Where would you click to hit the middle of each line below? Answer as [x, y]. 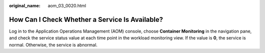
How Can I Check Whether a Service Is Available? [86, 19]
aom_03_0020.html [67, 6]
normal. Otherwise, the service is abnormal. [53, 45]
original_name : [25, 6]
